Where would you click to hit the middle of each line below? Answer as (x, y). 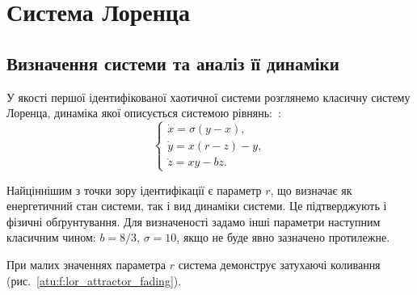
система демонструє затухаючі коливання (279, 264)
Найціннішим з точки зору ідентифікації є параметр (134, 190)
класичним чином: (51, 237)
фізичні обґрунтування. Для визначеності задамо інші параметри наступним (194, 221)
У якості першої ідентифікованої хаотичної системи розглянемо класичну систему (208, 97)
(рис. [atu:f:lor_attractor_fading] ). (94, 280)
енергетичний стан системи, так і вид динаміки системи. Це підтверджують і (197, 206)
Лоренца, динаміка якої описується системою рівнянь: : (144, 113)
